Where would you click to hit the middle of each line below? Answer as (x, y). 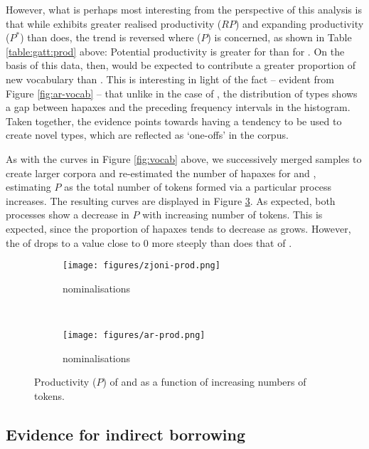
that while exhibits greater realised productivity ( (114, 23)
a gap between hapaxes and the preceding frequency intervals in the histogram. (178, 107)
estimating (28, 187)
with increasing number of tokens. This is (232, 215)
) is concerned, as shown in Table (279, 37)
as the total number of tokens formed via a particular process (198, 187)
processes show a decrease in (68, 215)
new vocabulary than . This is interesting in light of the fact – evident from (170, 79)
